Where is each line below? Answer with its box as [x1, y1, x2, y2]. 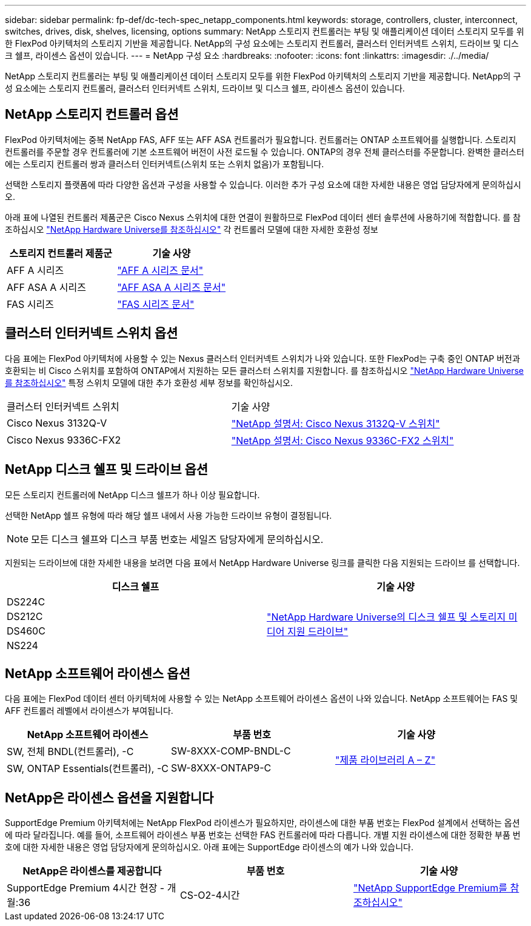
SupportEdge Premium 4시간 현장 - [7, 882, 165, 894]
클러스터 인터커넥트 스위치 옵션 [5, 325, 178, 341]
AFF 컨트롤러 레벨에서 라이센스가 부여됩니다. [5, 705, 173, 716]
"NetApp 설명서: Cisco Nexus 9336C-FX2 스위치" [231, 434, 454, 447]
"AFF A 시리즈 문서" [117, 264, 204, 276]
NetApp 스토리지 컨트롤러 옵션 [5, 107, 179, 122]
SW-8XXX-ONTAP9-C [171, 762, 272, 774]
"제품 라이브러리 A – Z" [335, 754, 436, 767]
